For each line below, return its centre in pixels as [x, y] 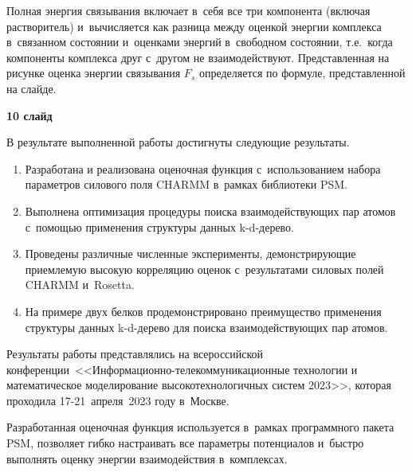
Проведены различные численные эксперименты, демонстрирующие [190, 254]
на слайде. [31, 88]
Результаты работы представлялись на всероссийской [135, 354]
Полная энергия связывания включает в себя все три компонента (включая [188, 10]
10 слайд [29, 115]
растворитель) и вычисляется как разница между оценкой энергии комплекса [194, 26]
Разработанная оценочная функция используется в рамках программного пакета [200, 427]
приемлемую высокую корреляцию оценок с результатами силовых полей [204, 269]
